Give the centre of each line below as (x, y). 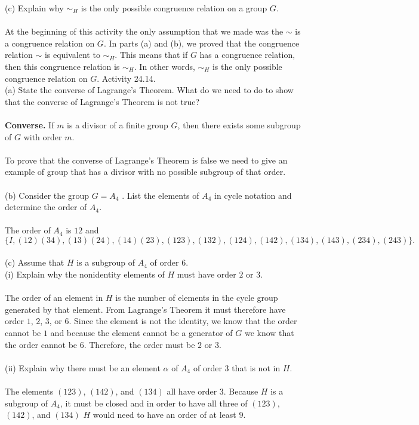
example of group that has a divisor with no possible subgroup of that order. (145, 172)
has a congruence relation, (247, 55)
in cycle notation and (253, 195)
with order (43, 136)
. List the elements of (161, 195)
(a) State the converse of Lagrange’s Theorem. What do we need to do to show (149, 90)
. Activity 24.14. (126, 78)
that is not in (256, 367)
